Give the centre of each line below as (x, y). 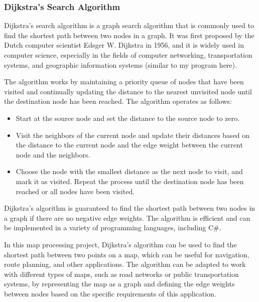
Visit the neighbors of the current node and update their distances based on (133, 135)
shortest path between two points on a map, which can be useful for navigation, (127, 254)
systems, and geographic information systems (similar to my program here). (120, 64)
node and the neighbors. (53, 154)
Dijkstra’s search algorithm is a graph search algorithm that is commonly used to (129, 25)
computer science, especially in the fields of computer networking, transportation (128, 55)
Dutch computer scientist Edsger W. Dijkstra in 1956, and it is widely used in (124, 45)
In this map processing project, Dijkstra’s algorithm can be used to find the (120, 244)
